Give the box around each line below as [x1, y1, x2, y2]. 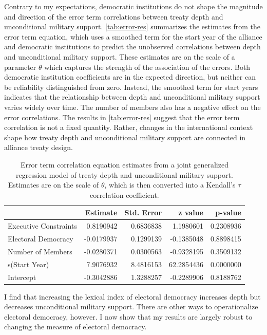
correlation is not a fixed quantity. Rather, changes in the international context [4, 122, 253, 133]
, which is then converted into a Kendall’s [104, 179, 236, 190]
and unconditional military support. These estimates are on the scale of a [4, 51, 235, 62]
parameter [4, 61, 36, 72]
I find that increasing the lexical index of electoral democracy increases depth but [4, 291, 261, 302]
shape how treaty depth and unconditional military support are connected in [4, 132, 246, 142]
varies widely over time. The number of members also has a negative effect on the [4, 101, 261, 112]
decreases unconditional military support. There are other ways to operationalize [4, 301, 258, 312]
